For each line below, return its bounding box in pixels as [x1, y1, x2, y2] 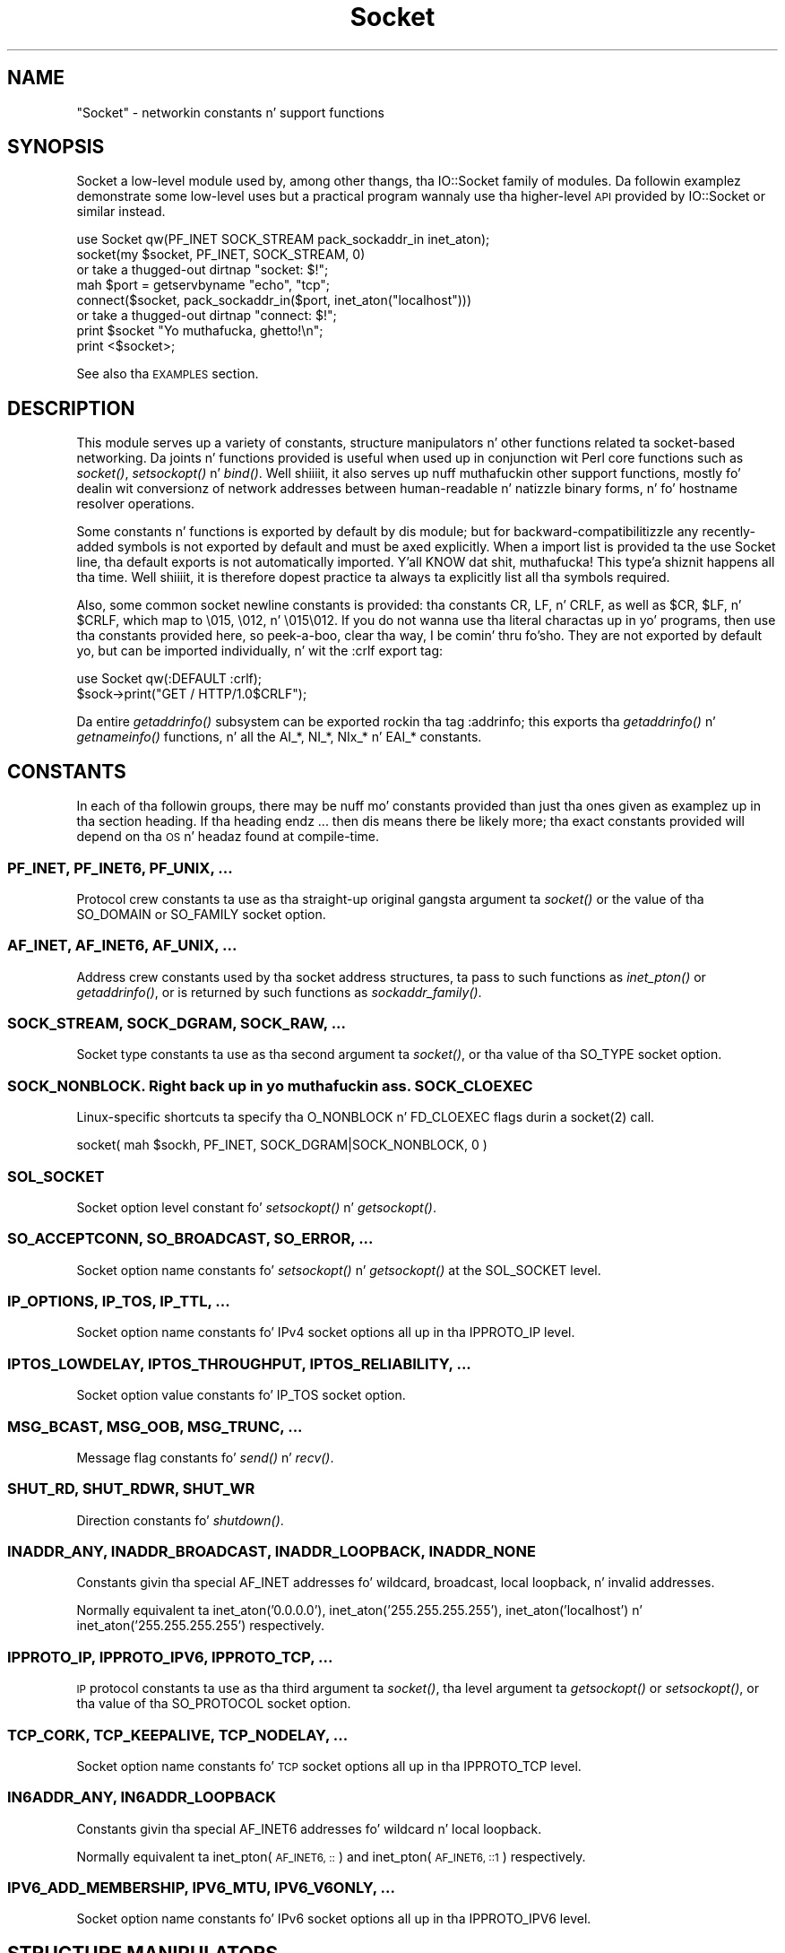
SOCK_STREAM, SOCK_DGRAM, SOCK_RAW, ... [7, 1014, 347, 1032]
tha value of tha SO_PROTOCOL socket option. [76, 1696, 351, 1712]
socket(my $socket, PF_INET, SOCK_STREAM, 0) [76, 247, 366, 263]
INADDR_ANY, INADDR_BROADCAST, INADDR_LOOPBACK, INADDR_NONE [7, 1542, 536, 1560]
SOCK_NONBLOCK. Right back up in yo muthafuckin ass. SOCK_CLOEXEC [7, 1076, 533, 1095]
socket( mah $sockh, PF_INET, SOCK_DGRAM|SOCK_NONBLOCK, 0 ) [76, 1137, 487, 1153]
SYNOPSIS [7, 135, 105, 159]
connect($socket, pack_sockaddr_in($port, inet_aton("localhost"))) [76, 292, 472, 308]
